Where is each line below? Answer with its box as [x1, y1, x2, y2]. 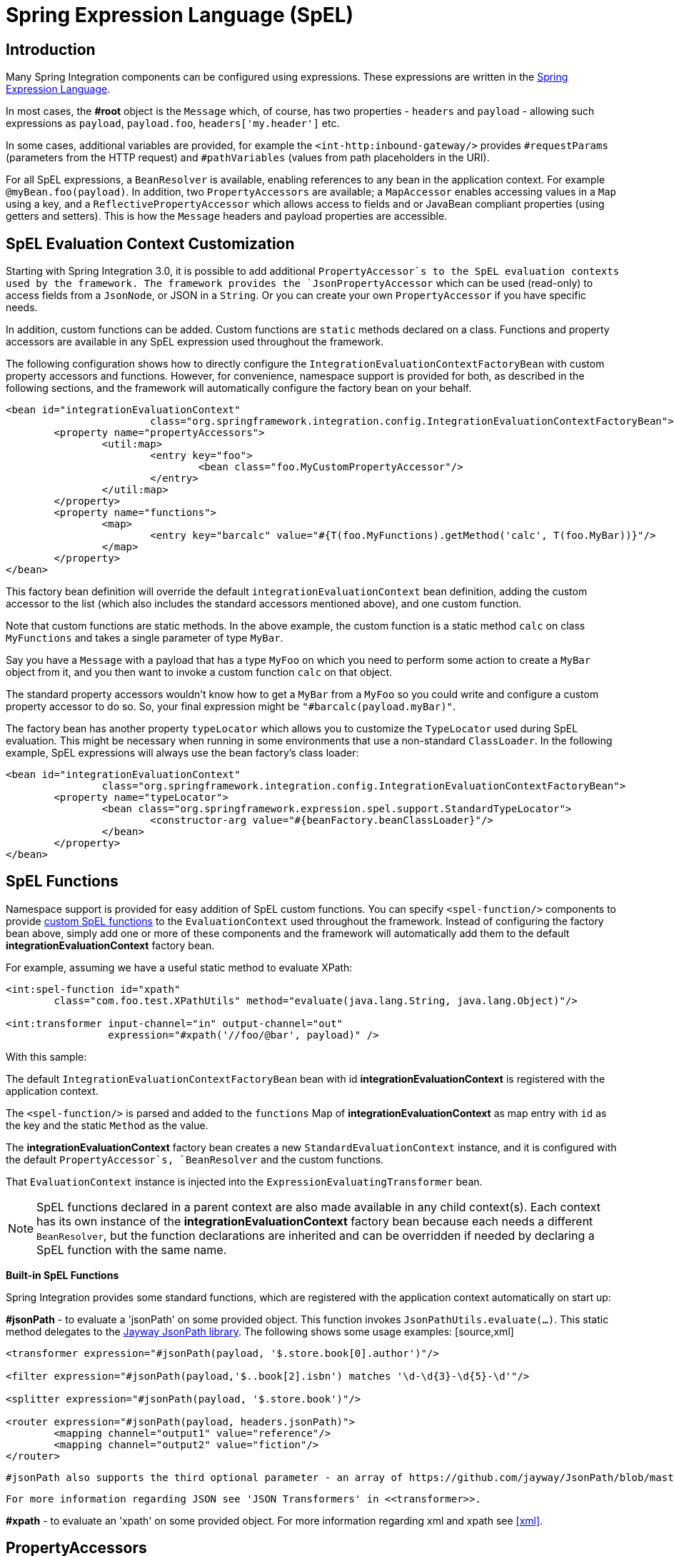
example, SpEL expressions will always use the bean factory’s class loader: [6, 747, 359, 759]
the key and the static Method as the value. [6, 1118, 208, 1131]
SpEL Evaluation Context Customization [6, 234, 295, 253]
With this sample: [6, 1050, 87, 1063]
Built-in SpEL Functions [6, 1268, 119, 1281]
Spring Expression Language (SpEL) [6, 3, 354, 27]
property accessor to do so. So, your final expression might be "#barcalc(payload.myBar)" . [6, 700, 456, 713]
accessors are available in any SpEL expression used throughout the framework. [6, 335, 384, 348]
